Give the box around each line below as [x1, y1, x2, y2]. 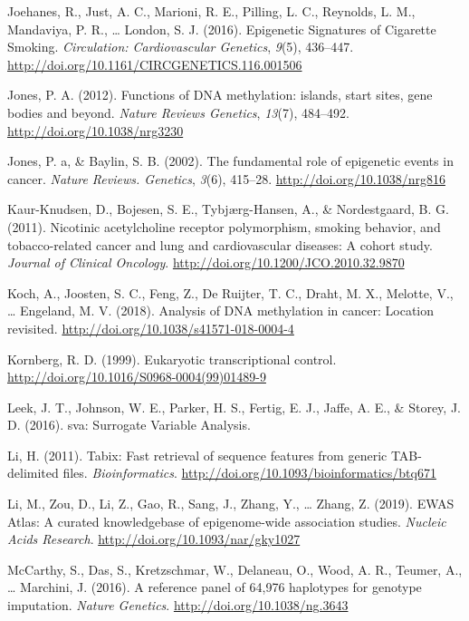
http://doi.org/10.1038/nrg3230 [7, 121, 184, 140]
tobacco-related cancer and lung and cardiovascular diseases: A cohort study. [7, 235, 433, 254]
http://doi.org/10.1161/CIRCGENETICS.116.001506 [7, 54, 302, 73]
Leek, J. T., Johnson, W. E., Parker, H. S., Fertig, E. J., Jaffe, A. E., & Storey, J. [7, 397, 461, 416]
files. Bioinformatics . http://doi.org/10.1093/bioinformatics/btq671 [62, 463, 436, 482]
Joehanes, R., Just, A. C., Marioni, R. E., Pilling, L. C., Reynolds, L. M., [7, 2, 416, 20]
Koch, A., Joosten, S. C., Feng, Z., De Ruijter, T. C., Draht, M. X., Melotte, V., [7, 283, 454, 302]
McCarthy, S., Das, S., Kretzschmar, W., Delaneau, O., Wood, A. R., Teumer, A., [7, 559, 463, 578]
